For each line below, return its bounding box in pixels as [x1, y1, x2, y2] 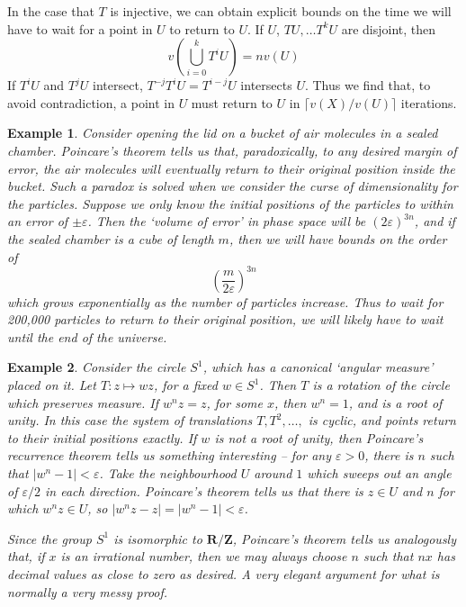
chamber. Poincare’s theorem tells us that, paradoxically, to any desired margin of [7, 140, 457, 159]
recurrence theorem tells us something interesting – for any [7, 446, 332, 465]
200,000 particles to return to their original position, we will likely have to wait [7, 310, 444, 329]
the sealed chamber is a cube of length [7, 229, 214, 248]
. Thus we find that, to [304, 76, 431, 95]
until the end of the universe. [7, 327, 167, 346]
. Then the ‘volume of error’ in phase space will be [87, 212, 366, 231]
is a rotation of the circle [312, 376, 450, 394]
